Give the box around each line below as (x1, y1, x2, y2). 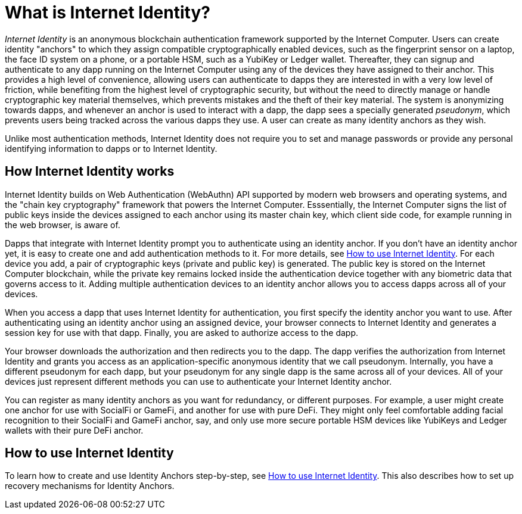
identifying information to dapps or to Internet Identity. (5, 143, 218, 154)
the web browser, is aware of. (5, 219, 120, 230)
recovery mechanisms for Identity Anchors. (5, 481, 175, 491)
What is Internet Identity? (5, 2, 210, 23)
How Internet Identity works (5, 164, 175, 179)
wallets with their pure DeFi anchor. (5, 425, 144, 435)
